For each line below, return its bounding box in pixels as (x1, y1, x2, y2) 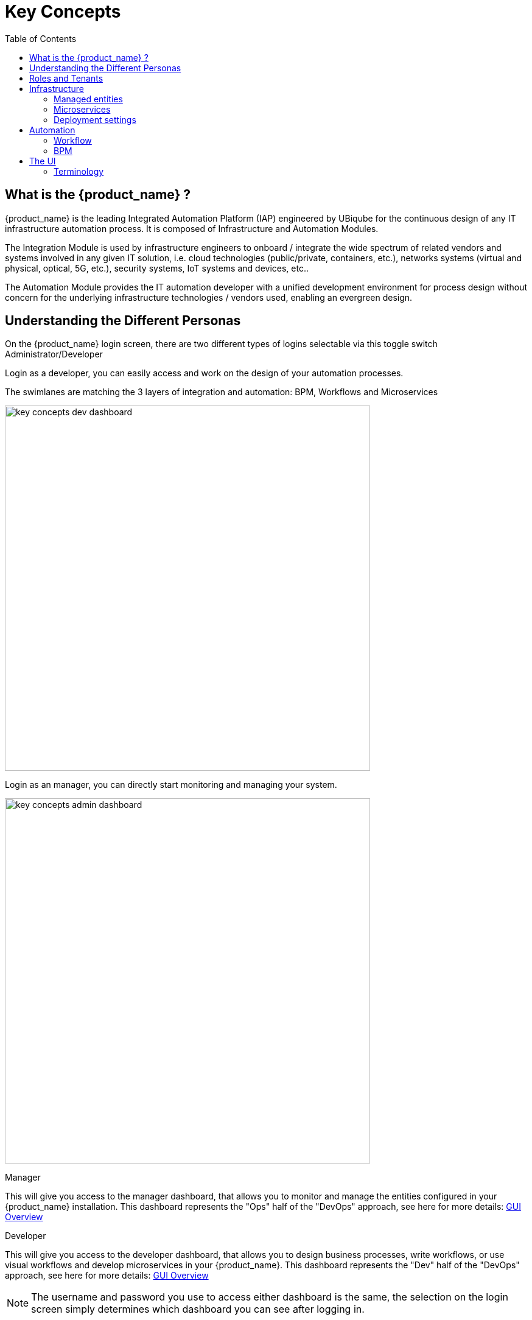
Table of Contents (5, 33, 77, 44)
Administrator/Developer (5, 349, 103, 360)
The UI (29, 155, 56, 166)
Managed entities (54, 93, 123, 104)
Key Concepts (5, 1, 121, 22)
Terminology (54, 166, 104, 177)
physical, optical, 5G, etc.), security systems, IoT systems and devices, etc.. (5, 262, 309, 273)
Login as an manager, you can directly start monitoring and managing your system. (5, 779, 337, 790)
